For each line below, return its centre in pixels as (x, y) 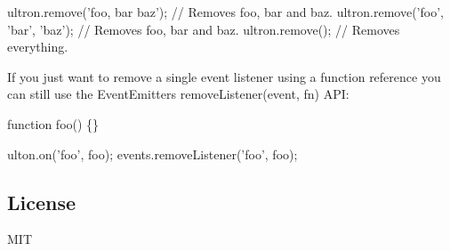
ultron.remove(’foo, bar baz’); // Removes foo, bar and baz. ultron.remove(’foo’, (225, 12)
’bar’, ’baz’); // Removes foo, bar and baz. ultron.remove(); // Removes (204, 29)
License (42, 202)
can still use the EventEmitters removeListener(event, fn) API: (178, 94)
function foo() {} (53, 123)
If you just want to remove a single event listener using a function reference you (224, 76)
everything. (38, 47)
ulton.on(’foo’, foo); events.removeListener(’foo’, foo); (153, 154)
